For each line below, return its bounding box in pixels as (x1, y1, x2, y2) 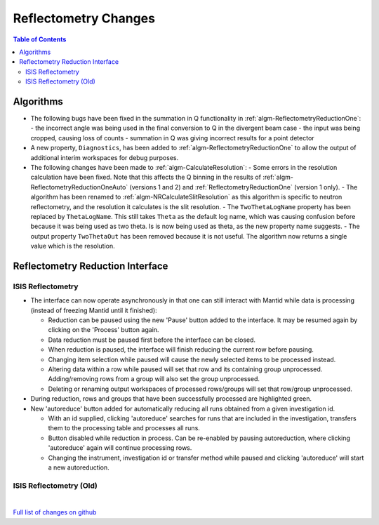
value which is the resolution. (30, 242, 115, 251)
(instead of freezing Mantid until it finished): (30, 306, 157, 314)
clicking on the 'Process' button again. (48, 326, 159, 334)
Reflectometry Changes (13, 11, 156, 26)
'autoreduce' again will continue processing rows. (48, 444, 192, 452)
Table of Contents (13, 35, 67, 44)
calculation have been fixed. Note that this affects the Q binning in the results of (30, 173, 261, 182)
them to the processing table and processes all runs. (48, 424, 200, 432)
